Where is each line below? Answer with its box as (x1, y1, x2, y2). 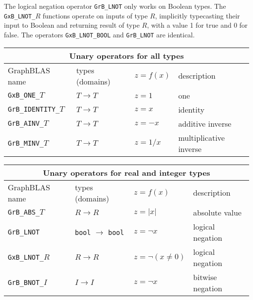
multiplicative (178, 132, 225, 143)
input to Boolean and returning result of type (4, 20, 140, 30)
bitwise (193, 271, 217, 283)
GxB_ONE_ (8, 91, 40, 100)
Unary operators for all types (69, 50, 184, 61)
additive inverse (178, 117, 232, 129)
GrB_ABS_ (8, 208, 40, 217)
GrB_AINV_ (8, 119, 44, 128)
